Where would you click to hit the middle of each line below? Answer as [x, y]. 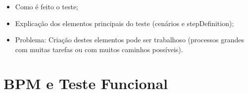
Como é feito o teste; [47, 6]
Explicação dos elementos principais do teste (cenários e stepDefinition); [124, 23]
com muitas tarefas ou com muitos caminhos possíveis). [99, 49]
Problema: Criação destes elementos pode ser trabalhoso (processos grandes [130, 40]
